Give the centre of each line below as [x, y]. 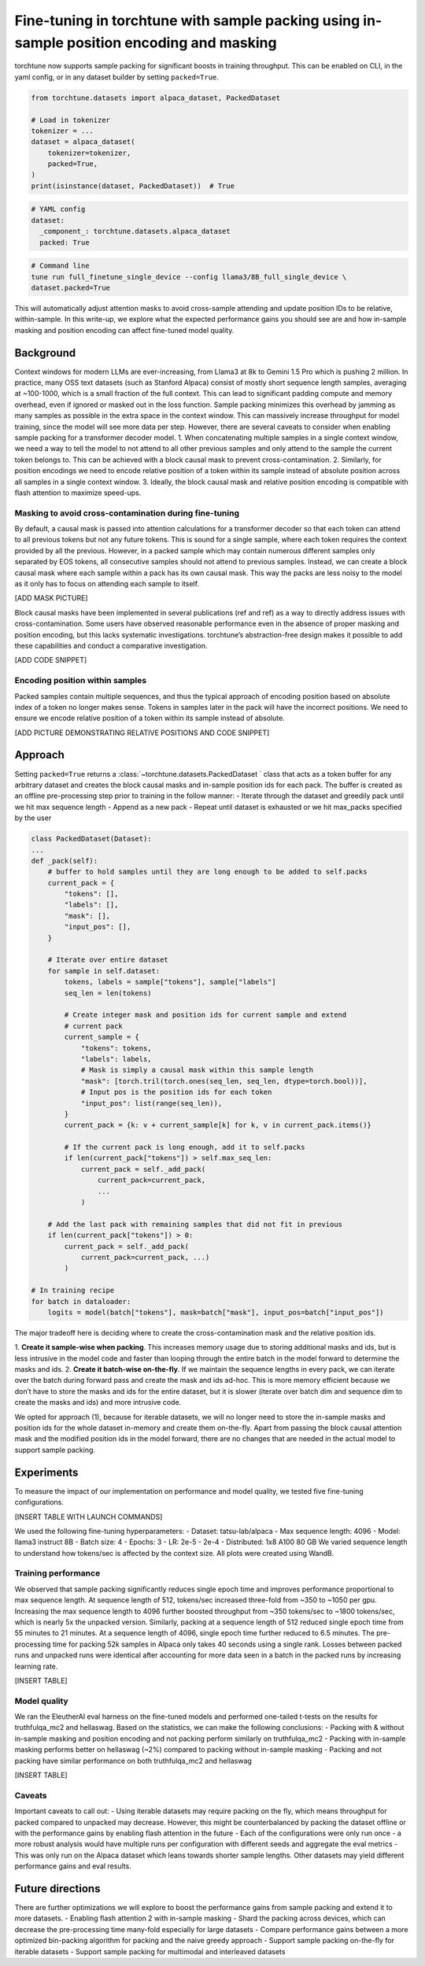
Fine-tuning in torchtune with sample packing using [187, 20]
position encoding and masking [172, 42]
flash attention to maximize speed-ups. [78, 493]
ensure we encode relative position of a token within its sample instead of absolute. [150, 718]
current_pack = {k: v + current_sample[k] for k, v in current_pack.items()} [218, 1125]
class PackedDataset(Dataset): [92, 839]
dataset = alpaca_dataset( [83, 142]
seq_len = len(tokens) [108, 993]
